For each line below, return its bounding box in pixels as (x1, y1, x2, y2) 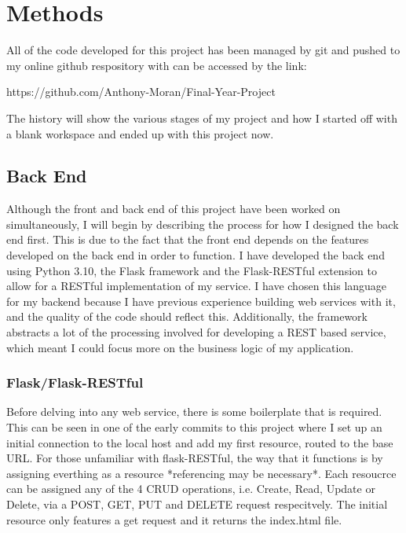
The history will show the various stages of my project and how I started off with (6, 109, 397, 126)
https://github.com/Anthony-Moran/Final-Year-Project (6, 83, 276, 100)
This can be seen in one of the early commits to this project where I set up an (6, 419, 382, 436)
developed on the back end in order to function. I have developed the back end (6, 247, 385, 263)
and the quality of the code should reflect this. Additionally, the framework (6, 308, 368, 325)
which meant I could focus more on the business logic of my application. (6, 339, 354, 355)
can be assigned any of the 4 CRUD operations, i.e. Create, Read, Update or (6, 480, 375, 497)
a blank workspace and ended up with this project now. (6, 125, 274, 142)
